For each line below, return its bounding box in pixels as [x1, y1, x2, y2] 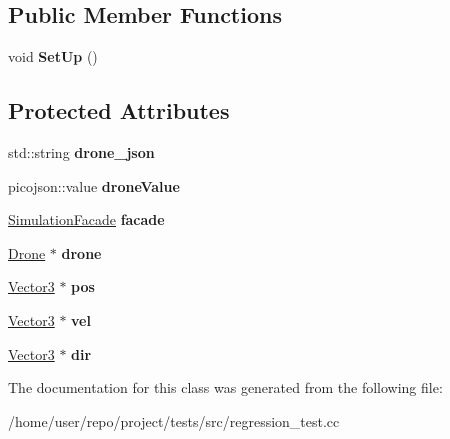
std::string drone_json [8, 142, 155, 162]
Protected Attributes [8, 95, 230, 126]
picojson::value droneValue [8, 175, 180, 196]
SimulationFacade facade [8, 209, 165, 230]
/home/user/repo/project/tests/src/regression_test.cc [8, 410, 340, 431]
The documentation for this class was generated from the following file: [8, 377, 443, 398]
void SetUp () [8, 46, 98, 67]
